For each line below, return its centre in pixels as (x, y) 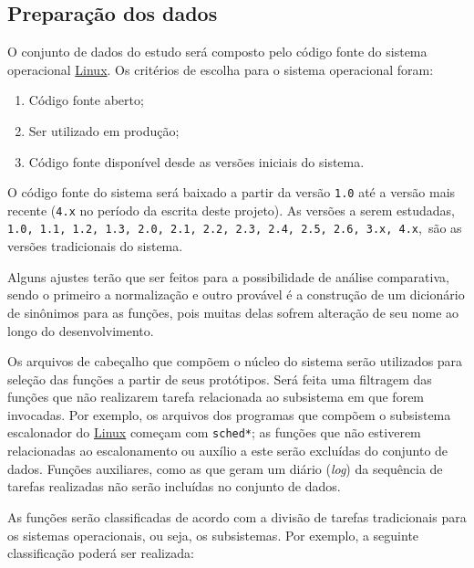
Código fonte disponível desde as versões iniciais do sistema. (196, 161)
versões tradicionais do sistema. (95, 246)
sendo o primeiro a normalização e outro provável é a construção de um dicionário (236, 295)
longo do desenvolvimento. (81, 330)
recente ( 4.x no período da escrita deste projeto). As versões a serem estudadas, (231, 210)
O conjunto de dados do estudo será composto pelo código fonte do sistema (217, 52)
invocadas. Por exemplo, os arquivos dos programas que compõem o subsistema (229, 414)
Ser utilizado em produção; (104, 130)
